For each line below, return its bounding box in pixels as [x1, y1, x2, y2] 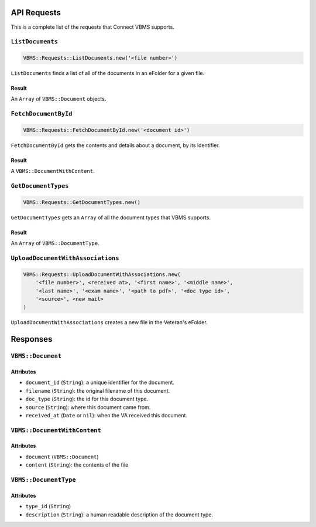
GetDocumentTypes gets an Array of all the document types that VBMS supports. [11, 214, 211, 221]
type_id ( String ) [25, 503, 71, 510]
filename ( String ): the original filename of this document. [25, 387, 170, 394]
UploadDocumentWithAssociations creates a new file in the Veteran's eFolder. [11, 319, 208, 326]
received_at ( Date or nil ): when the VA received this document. [25, 412, 187, 419]
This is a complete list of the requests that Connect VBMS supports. [11, 23, 175, 30]
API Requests [11, 8, 61, 18]
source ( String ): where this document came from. [25, 403, 151, 410]
